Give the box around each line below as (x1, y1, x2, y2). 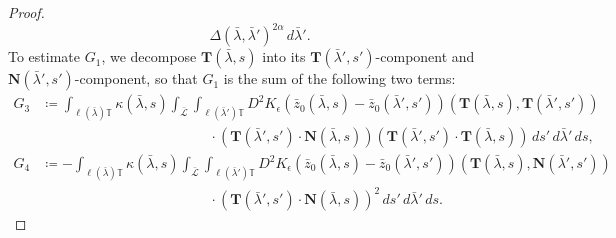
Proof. (8, 2, 45, 22)
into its (262, 46, 306, 67)
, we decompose (101, 46, 197, 67)
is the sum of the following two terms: (223, 68, 456, 89)
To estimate (8, 46, 81, 67)
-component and (375, 46, 475, 67)
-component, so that (74, 68, 198, 89)
